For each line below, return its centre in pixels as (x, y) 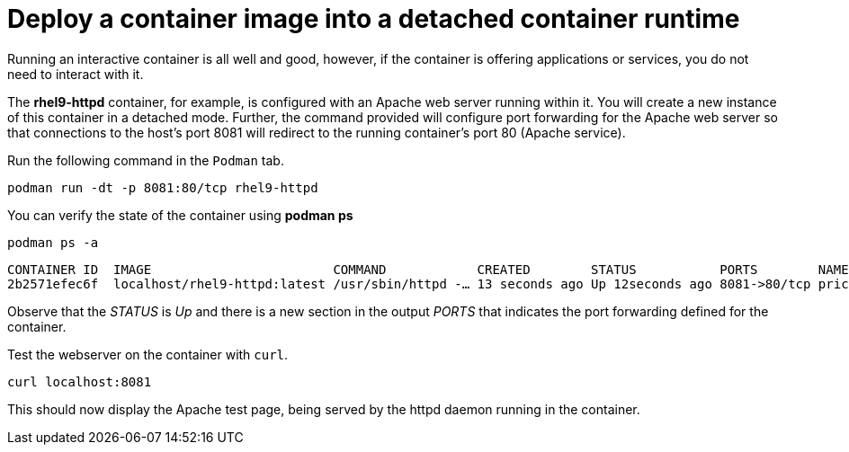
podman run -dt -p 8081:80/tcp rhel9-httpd (163, 187)
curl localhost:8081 (80, 381)
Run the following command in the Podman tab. (146, 160)
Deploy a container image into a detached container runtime (374, 19)
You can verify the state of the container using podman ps (180, 215)
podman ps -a (53, 242)
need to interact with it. (76, 74)
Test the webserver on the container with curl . (148, 354)
